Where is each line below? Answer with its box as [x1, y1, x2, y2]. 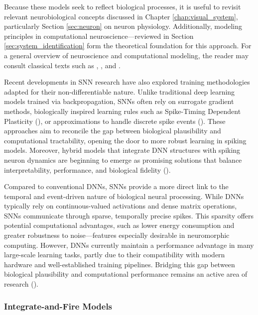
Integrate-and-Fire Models [4, 300, 113, 312]
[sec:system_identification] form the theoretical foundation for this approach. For [4, 40, 252, 51]
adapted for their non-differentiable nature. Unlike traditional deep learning [4, 86, 235, 97]
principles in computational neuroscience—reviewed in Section [4, 30, 194, 41]
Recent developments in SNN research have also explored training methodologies [4, 77, 250, 87]
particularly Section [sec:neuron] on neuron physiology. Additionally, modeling [4, 21, 242, 31]
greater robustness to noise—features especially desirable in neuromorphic [4, 230, 230, 240]
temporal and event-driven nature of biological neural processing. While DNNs [4, 191, 244, 201]
